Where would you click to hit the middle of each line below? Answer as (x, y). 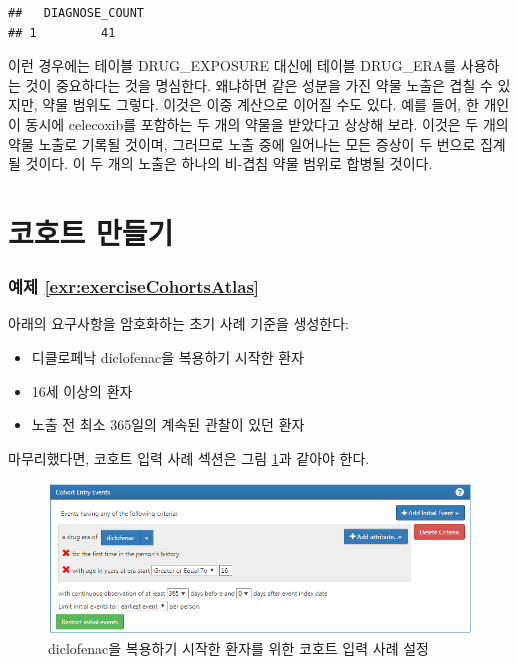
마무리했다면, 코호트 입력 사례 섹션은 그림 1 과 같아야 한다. (189, 457)
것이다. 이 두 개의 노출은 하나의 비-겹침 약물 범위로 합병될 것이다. (229, 163)
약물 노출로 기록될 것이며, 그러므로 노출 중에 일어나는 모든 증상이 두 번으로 (242, 143)
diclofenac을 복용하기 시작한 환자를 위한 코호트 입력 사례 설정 (238, 647)
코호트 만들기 (91, 231)
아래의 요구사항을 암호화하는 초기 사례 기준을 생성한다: (178, 323)
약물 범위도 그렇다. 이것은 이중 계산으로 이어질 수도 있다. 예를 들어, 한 (260, 104)
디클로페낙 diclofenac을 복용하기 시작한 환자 (167, 356)
